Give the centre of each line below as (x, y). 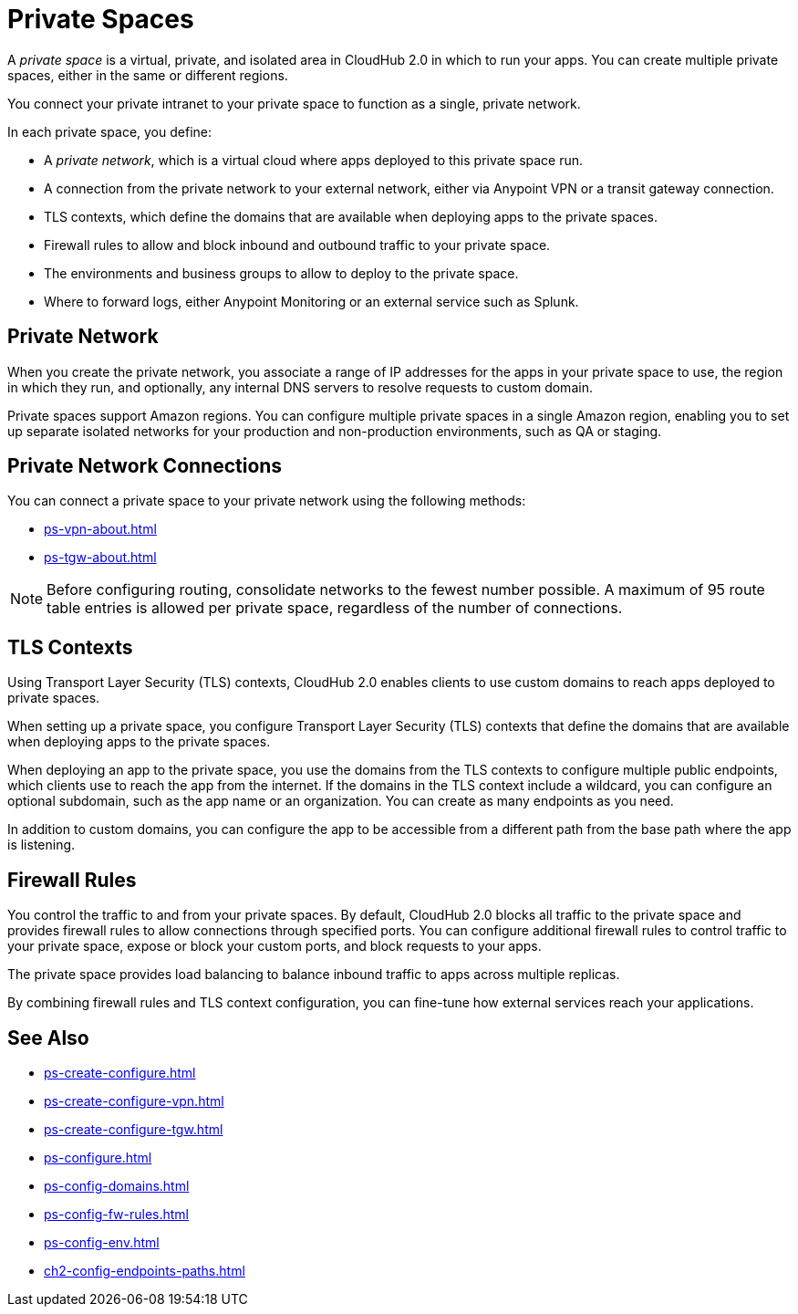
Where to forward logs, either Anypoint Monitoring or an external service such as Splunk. (311, 301)
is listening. (41, 845)
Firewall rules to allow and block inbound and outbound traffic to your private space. (297, 245)
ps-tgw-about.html (100, 558)
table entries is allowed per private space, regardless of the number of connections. (335, 608)
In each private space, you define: (109, 131)
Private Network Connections (145, 466)
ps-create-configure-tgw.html (134, 1129)
